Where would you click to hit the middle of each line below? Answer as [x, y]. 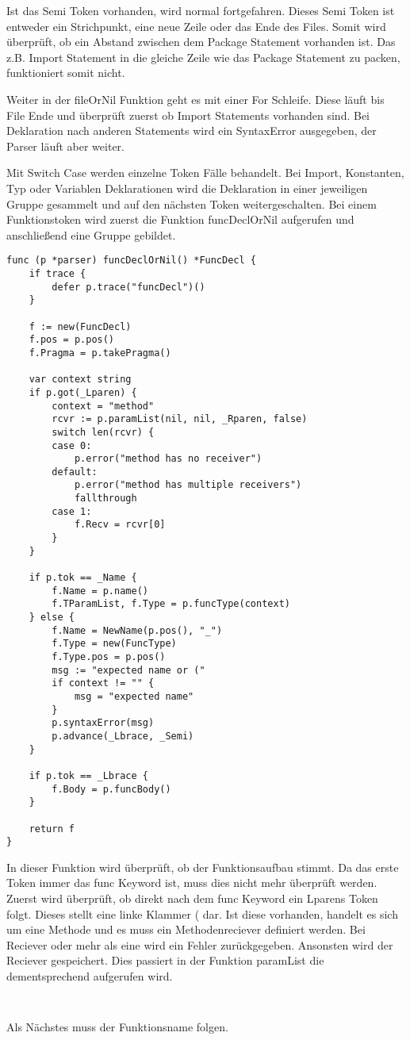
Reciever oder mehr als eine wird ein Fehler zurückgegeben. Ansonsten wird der [200, 944]
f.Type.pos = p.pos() [109, 657]
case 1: [72, 511]
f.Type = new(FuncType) [114, 644]
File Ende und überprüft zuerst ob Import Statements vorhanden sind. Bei [188, 115]
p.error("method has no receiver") [168, 459]
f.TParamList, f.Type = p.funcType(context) [171, 604]
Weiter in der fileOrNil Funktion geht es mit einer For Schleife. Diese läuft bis [195, 99]
